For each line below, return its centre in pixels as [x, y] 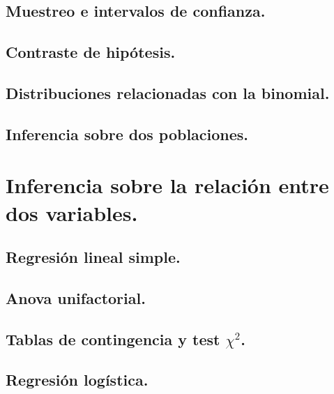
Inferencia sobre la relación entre [167, 185]
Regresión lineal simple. [93, 257]
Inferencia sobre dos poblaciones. [127, 134]
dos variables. [72, 212]
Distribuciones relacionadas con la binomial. [168, 92]
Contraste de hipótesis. [91, 52]
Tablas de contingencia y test [113, 339]
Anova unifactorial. [76, 297]
